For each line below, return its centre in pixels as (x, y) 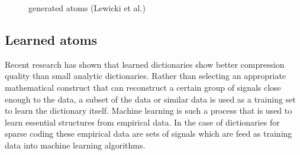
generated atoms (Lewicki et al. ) (87, 8)
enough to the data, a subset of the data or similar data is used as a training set (150, 99)
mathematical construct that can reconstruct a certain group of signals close (143, 87)
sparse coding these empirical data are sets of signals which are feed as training (149, 133)
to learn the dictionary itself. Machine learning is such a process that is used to (149, 111)
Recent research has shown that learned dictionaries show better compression (145, 64)
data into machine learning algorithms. (75, 145)
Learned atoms (51, 39)
